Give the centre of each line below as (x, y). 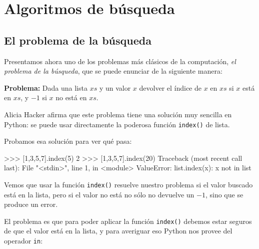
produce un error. (31, 204)
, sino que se (224, 194)
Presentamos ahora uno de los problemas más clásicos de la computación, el (120, 61)
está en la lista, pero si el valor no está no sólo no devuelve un (99, 194)
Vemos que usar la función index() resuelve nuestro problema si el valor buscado (128, 184)
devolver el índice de (170, 87)
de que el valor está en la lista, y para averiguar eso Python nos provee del (118, 231)
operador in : (23, 241)
